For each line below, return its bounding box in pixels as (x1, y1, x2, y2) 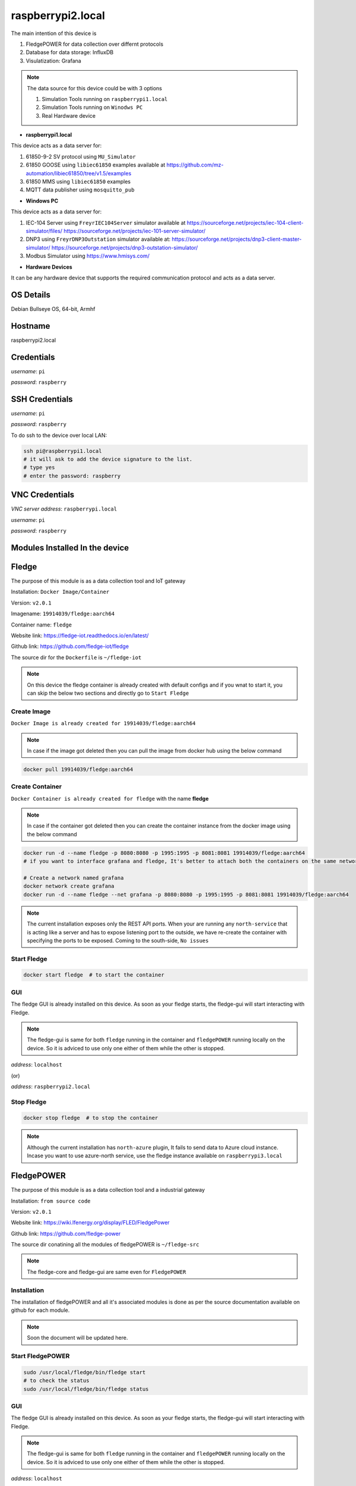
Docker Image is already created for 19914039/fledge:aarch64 (11, 720, 196, 727)
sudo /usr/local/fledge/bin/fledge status (23, 1386, 149, 1392)
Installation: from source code (11, 1197, 91, 1204)
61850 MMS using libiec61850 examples (26, 178, 131, 185)
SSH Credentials (11, 394, 74, 404)
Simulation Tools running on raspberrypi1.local (42, 95, 168, 102)
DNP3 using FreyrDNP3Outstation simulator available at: (26, 235, 171, 243)
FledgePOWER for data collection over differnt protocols (26, 40, 164, 48)
